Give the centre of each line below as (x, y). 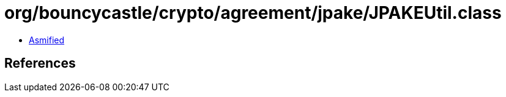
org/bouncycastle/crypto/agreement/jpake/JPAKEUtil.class (253, 13)
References (40, 63)
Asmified (47, 40)
